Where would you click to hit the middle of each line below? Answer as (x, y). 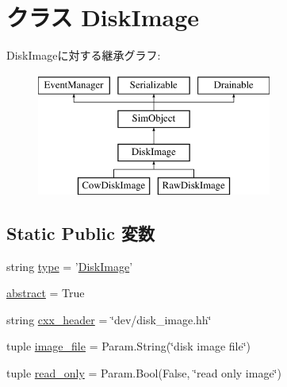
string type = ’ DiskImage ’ (70, 266)
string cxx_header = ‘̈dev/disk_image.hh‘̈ (109, 319)
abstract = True (46, 293)
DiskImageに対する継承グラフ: (84, 55)
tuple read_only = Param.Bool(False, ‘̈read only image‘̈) (144, 373)
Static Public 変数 (80, 232)
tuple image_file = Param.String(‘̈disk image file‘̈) (129, 346)
